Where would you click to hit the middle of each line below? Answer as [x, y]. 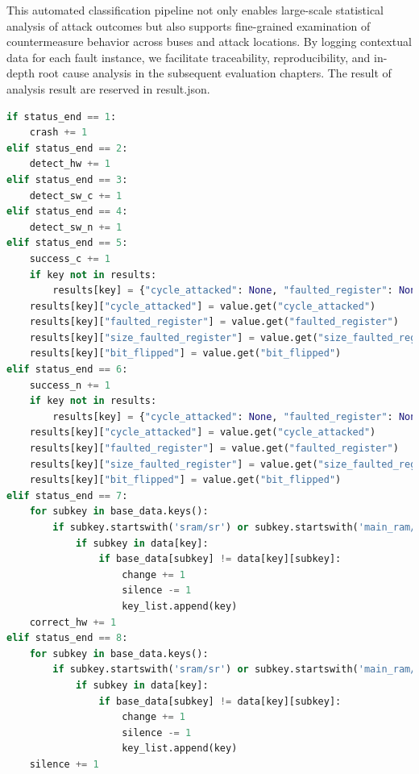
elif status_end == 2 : [67, 148]
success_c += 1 [70, 258]
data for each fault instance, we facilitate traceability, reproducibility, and [189, 57]
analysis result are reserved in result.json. [108, 88]
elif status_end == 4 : [67, 212]
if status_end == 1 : [62, 117]
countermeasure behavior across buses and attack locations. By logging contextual [209, 42]
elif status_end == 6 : [67, 370]
